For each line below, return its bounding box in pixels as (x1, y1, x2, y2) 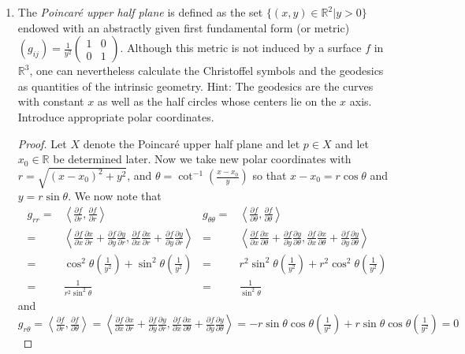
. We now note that (68, 188, 162, 204)
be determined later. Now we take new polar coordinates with (53, 151, 352, 167)
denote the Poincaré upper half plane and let (83, 135, 300, 151)
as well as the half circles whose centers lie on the (97, 93, 337, 110)
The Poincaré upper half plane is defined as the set (17, 4, 263, 20)
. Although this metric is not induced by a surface (120, 39, 362, 56)
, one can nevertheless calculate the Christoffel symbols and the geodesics (29, 62, 384, 79)
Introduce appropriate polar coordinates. (17, 108, 214, 125)
